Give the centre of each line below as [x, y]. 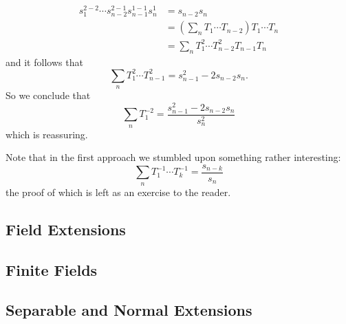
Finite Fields [52, 269]
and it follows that [44, 62]
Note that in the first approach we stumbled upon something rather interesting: [173, 157]
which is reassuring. [47, 134]
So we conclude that [48, 95]
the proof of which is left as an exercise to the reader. [118, 192]
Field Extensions [66, 229]
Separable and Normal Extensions [129, 310]
